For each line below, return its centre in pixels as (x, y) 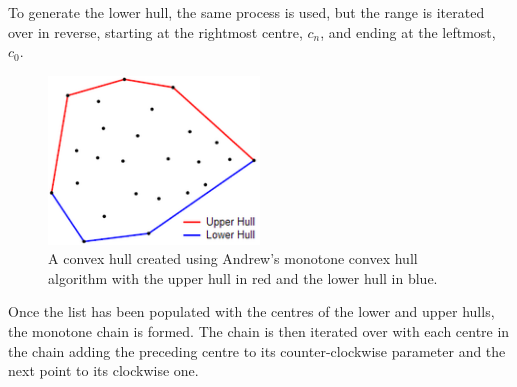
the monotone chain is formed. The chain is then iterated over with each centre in (259, 330)
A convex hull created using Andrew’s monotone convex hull (233, 258)
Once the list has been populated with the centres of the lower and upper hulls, (251, 311)
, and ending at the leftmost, (408, 31)
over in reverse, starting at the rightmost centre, (155, 31)
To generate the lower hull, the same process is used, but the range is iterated (246, 12)
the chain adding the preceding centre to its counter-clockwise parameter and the (257, 350)
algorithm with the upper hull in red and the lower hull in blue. (243, 277)
